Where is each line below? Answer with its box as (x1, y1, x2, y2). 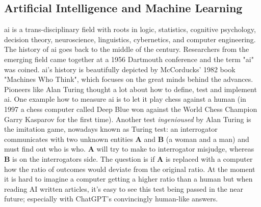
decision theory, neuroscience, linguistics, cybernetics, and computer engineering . (4, 34, 256, 44)
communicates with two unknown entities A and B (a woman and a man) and (4, 133, 249, 144)
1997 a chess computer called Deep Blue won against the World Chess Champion (4, 103, 257, 114)
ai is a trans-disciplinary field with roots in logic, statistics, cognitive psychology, (4, 24, 256, 35)
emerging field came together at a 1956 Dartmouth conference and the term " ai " (4, 53, 254, 64)
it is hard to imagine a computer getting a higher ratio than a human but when (4, 173, 253, 184)
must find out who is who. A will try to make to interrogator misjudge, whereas (4, 143, 254, 154)
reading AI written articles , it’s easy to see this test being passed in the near (4, 183, 243, 194)
